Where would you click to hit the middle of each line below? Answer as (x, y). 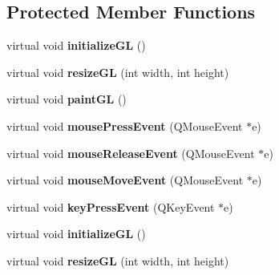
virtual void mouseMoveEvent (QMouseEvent (125, 180)
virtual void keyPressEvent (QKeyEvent (111, 206)
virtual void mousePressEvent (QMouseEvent (125, 125)
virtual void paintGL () (67, 99)
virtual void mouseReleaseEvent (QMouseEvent (131, 153)
